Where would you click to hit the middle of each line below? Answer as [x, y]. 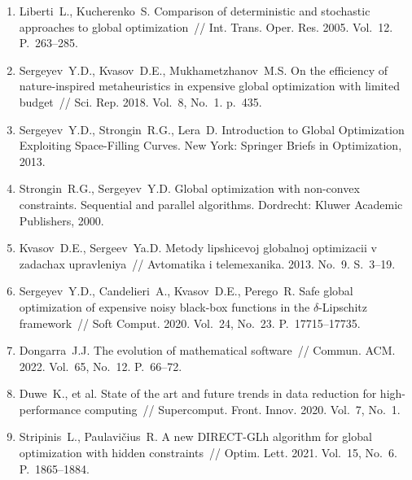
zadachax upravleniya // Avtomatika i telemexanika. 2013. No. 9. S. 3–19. [207, 263]
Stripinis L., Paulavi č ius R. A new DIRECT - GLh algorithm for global [195, 436]
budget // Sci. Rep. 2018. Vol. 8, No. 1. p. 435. [140, 101]
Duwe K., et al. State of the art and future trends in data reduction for [198, 393]
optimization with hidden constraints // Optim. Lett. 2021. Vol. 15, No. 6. [208, 453]
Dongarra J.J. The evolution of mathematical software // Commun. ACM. [207, 350]
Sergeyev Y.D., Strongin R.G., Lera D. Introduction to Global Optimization [212, 129]
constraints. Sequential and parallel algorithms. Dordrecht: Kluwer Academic [211, 204]
